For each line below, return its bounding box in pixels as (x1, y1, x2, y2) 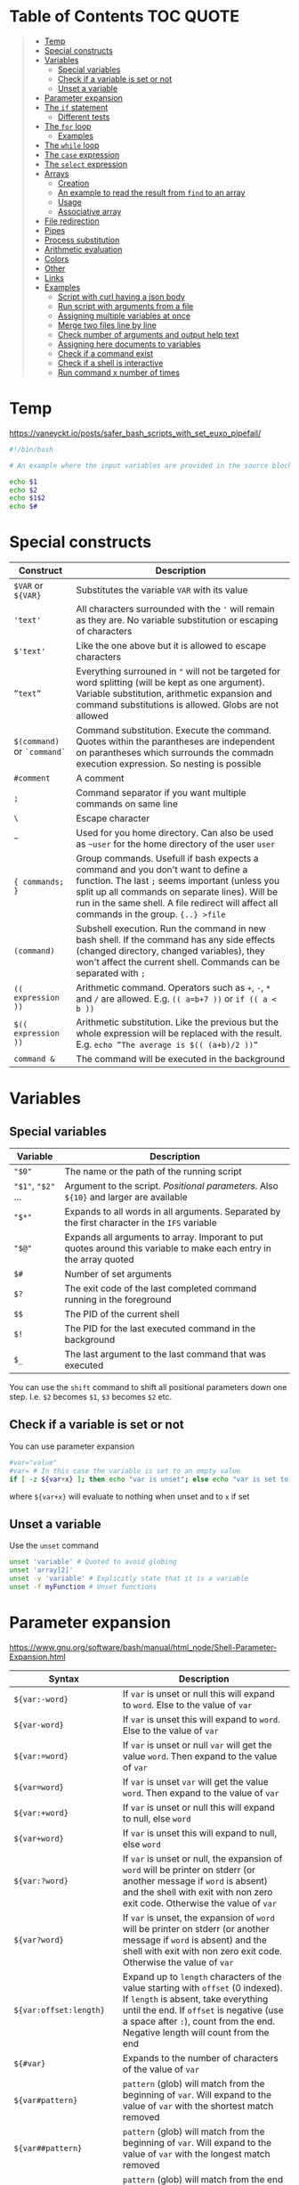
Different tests (57, 111, 110, 122)
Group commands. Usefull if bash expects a (76, 853, 260, 865)
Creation (57, 177, 90, 188)
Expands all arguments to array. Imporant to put (64, 1232, 264, 1244)
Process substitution (44, 234, 120, 245)
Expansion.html (9, 1651, 66, 1662)
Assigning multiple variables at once (57, 310, 191, 321)
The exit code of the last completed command (64, 1282, 257, 1295)
